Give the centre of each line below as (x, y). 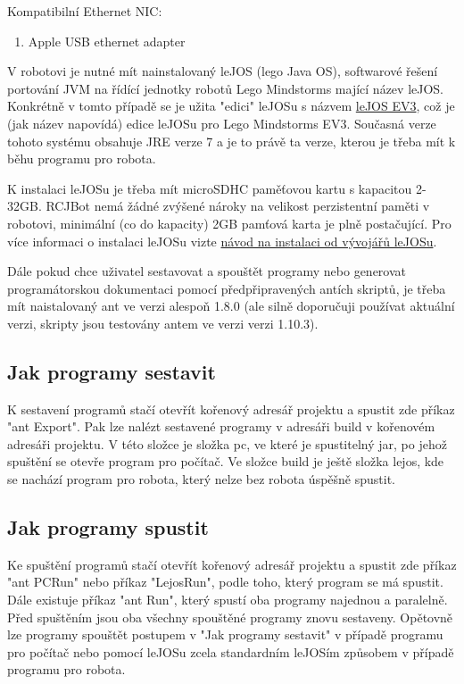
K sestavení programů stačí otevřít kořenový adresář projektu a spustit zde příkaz (231, 409)
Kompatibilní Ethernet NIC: (85, 11)
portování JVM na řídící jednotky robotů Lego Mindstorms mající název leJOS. (226, 88)
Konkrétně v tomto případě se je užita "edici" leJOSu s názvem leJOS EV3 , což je (231, 106)
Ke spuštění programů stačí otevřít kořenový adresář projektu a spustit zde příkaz (232, 564)
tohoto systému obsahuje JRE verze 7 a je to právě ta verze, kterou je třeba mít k (232, 141)
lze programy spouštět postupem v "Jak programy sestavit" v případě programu (225, 634)
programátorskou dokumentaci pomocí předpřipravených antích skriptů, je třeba (227, 288)
